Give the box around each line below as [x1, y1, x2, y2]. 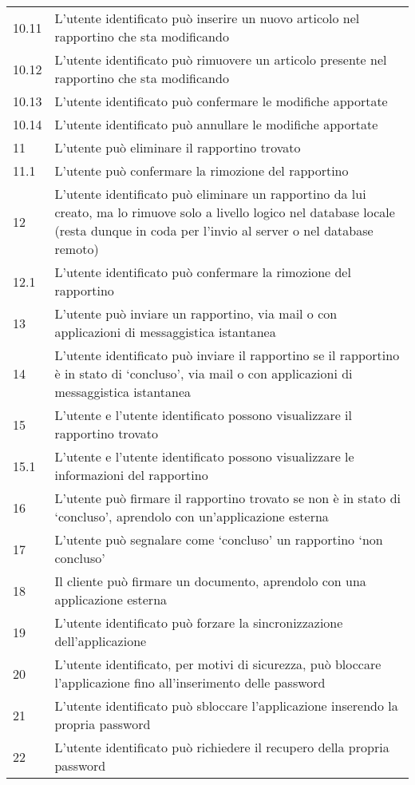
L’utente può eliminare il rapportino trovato [54, 138, 301, 157]
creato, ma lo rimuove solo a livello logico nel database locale [54, 203, 395, 221]
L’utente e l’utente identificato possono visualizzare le [54, 447, 354, 466]
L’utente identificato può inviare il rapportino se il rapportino [54, 346, 400, 364]
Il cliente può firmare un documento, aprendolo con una [54, 572, 366, 590]
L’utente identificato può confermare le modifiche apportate [54, 92, 388, 110]
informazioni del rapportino [54, 466, 208, 484]
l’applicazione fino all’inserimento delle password [54, 673, 326, 692]
